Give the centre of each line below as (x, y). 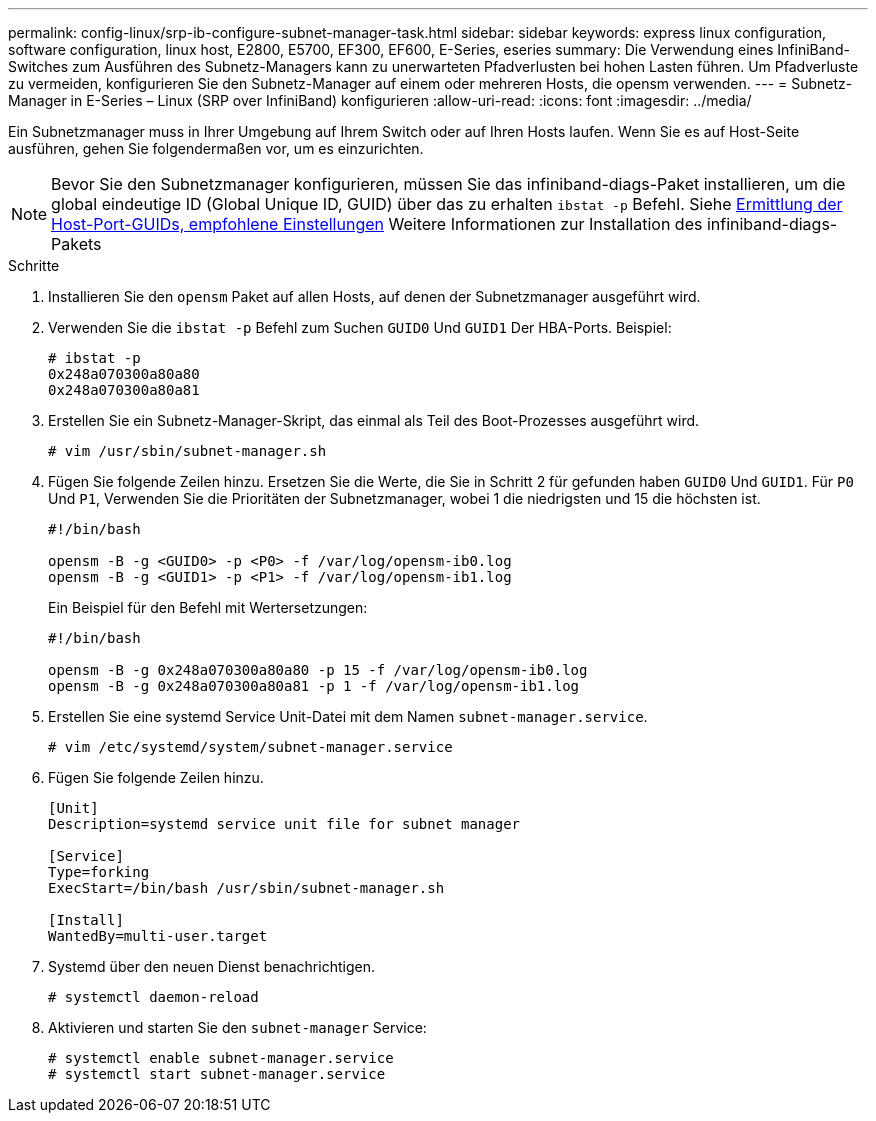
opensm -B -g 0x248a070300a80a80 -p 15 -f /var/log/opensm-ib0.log (318, 670)
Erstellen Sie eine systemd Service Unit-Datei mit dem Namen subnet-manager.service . (348, 716)
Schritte (34, 265)
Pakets (76, 244)
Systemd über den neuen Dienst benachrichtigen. (211, 966)
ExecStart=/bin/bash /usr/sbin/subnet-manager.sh (246, 888)
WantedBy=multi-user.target (158, 936)
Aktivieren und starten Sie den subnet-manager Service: (237, 1027)
